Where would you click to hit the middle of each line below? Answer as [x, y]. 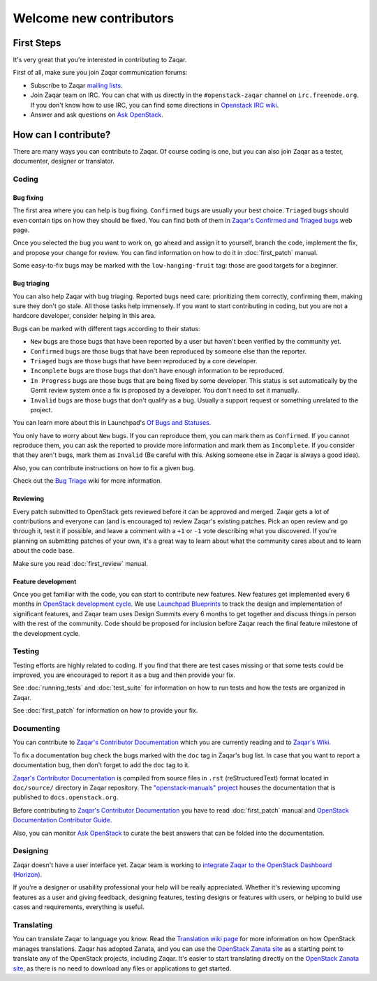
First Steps [37, 43]
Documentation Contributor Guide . [62, 820]
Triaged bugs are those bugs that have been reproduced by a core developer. [144, 361]
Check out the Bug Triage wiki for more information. [88, 481]
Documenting [37, 729]
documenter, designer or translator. [64, 161]
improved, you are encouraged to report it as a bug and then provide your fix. [124, 675]
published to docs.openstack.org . [66, 797]
